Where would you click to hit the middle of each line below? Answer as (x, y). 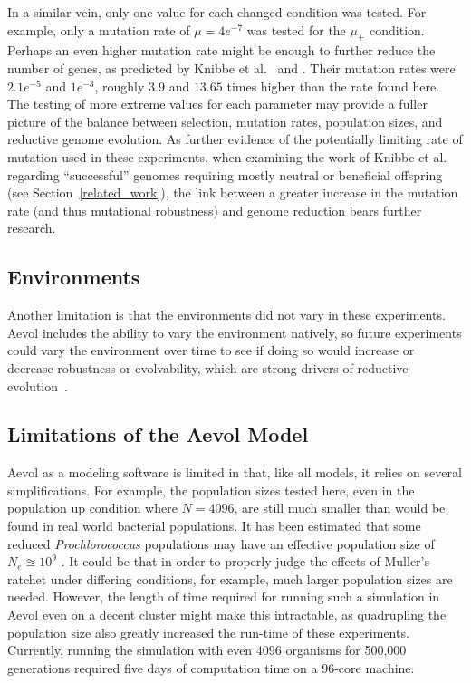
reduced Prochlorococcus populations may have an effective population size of (221, 543)
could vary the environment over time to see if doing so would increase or (211, 350)
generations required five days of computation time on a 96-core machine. (211, 667)
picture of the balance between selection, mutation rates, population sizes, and (225, 121)
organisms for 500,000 (346, 650)
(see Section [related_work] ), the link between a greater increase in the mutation (233, 192)
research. (32, 228)
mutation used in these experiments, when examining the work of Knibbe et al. (227, 156)
